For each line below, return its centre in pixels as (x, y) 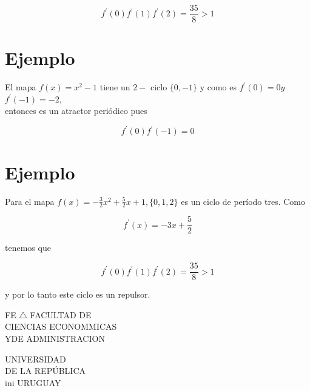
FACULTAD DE (61, 314)
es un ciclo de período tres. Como (243, 201)
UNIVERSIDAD (35, 359)
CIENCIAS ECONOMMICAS (61, 326)
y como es (218, 87)
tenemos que (28, 248)
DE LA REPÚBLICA (45, 371)
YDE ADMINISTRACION (55, 338)
